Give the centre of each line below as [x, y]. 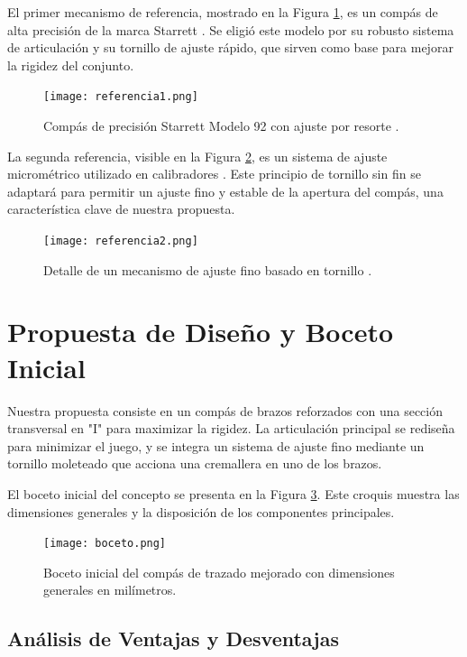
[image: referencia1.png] [121, 97]
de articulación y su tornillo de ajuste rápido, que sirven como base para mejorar [230, 47]
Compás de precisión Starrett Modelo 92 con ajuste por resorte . [221, 126]
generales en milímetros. [110, 590]
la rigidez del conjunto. [71, 65]
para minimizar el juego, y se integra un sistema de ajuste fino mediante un [216, 445]
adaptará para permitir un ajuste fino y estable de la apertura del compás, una [225, 191]
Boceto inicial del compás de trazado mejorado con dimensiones [219, 572]
